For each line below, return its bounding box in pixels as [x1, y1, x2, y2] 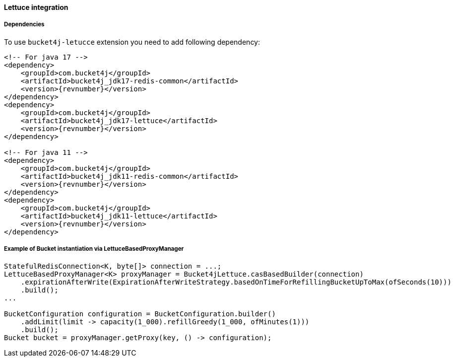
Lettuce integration [4, 3, 68, 11]
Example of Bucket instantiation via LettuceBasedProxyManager [4, 245, 184, 253]
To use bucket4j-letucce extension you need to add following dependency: [4, 37, 260, 46]
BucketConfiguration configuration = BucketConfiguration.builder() [4, 309, 276, 318]
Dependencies [4, 21, 45, 28]
